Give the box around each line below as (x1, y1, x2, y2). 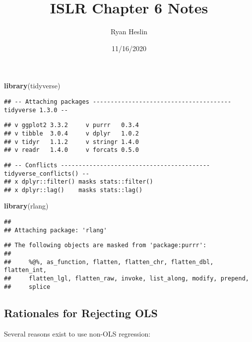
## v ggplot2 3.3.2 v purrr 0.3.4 (4, 122, 139, 129)
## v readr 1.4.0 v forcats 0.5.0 (4, 146, 139, 154)
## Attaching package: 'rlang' (4, 226, 107, 234)
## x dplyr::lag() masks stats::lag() (4, 186, 143, 194)
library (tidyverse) (4, 80, 61, 91)
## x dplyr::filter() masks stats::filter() (4, 178, 153, 186)
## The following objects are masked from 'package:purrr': (4, 242, 207, 249)
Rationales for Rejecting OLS (4, 305, 158, 320)
